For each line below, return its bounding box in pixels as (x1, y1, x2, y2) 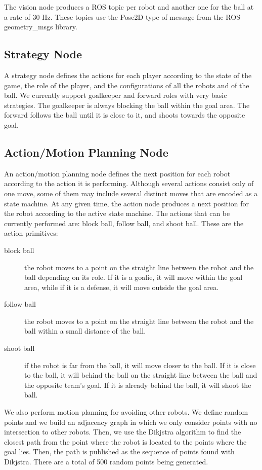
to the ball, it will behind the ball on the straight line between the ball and (24, 370, 257, 380)
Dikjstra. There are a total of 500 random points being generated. (4, 456, 208, 466)
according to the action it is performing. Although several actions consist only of (4, 178, 254, 189)
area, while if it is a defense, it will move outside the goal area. (24, 281, 219, 292)
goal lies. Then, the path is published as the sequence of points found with (4, 446, 235, 457)
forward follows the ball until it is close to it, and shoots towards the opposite (4, 110, 245, 120)
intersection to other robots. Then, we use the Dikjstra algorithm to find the (4, 426, 241, 437)
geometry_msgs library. (4, 21, 77, 32)
